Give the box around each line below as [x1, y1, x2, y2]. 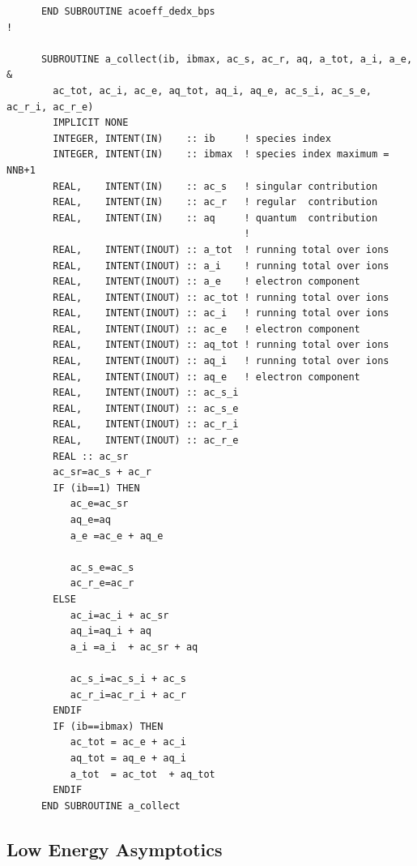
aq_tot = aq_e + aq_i [70, 752, 186, 764]
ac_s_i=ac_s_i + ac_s [70, 672, 186, 684]
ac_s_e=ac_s [70, 561, 134, 573]
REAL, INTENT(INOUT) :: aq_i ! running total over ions [53, 355, 389, 367]
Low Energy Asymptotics [6, 836, 223, 861]
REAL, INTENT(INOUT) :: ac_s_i [53, 387, 239, 399]
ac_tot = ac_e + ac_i [70, 736, 186, 748]
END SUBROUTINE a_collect [40, 800, 181, 812]
